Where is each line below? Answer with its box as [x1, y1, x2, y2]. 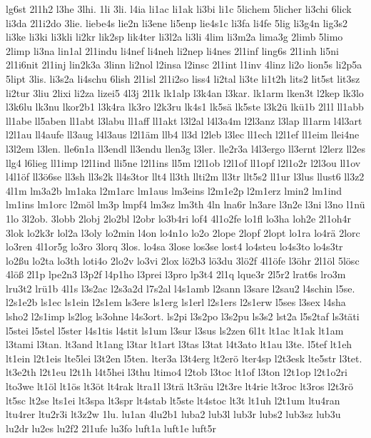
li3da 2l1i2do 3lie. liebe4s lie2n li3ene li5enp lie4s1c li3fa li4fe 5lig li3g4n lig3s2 [6, 15, 347, 30]
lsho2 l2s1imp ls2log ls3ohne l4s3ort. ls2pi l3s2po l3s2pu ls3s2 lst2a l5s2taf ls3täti [6, 309, 360, 324]
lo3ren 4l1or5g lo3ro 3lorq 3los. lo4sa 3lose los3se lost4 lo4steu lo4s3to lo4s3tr [6, 239, 343, 254]
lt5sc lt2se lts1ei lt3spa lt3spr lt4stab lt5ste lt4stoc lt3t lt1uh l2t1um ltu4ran [6, 392, 340, 407]
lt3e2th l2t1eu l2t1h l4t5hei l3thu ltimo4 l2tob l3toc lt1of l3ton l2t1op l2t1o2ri [6, 365, 347, 380]
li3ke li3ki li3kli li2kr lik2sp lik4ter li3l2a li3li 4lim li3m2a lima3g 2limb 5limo [6, 29, 343, 44]
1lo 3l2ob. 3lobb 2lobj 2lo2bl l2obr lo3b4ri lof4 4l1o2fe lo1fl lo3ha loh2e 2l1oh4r [6, 210, 351, 225]
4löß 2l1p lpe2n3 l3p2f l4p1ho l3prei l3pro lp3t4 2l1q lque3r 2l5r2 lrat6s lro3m [6, 267, 346, 282]
